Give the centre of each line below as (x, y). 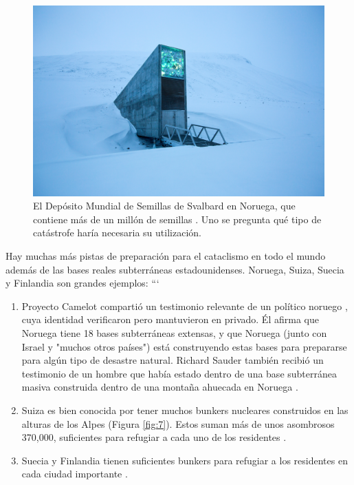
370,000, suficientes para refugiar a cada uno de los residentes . (154, 437)
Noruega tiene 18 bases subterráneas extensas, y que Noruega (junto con (174, 332)
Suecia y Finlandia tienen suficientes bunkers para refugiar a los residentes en (185, 460)
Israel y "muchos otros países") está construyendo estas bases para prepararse (184, 346)
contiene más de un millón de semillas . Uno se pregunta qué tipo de (177, 219)
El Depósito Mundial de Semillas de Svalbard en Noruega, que (164, 206)
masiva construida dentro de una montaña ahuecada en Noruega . (160, 387)
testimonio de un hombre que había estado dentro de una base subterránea (179, 373)
